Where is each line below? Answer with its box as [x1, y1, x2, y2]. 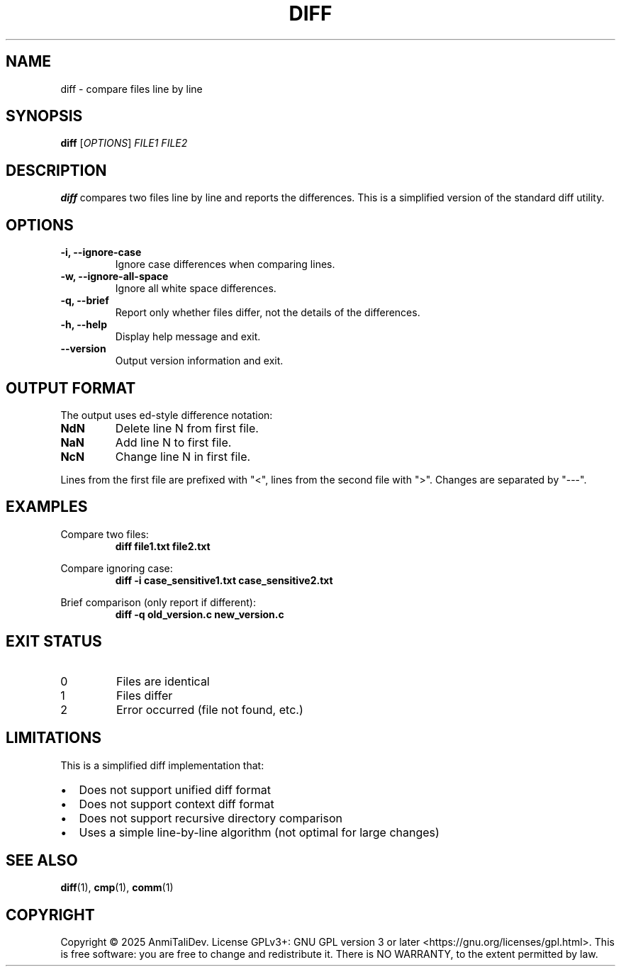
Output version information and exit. [115, 354, 284, 367]
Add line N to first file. [115, 435, 232, 449]
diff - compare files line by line [60, 82, 203, 95]
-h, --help [60, 318, 107, 331]
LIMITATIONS [6, 729, 102, 747]
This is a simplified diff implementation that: [60, 759, 264, 771]
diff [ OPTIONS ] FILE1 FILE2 [60, 137, 188, 150]
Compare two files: [60, 527, 149, 540]
